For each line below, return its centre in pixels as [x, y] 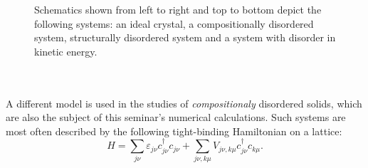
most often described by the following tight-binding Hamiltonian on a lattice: [174, 131]
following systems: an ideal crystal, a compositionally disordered [174, 23]
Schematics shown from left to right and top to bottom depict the [178, 9]
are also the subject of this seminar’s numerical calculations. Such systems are [176, 117]
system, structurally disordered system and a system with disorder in [185, 37]
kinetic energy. [66, 51]
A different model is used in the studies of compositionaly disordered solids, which [184, 103]
